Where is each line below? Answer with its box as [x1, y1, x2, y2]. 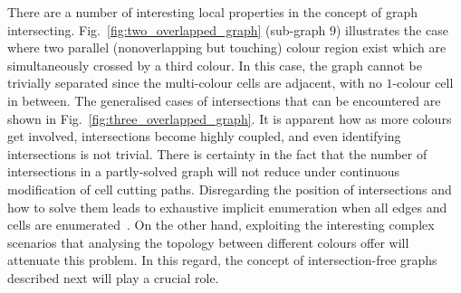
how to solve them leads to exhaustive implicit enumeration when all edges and [7, 197, 447, 216]
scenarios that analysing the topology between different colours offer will [7, 232, 409, 251]
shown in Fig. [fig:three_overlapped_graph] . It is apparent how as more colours [7, 109, 452, 128]
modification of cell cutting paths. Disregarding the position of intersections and [7, 179, 452, 198]
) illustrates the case [336, 20, 448, 39]
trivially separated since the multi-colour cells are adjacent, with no [7, 73, 382, 92]
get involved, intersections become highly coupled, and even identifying [7, 127, 401, 146]
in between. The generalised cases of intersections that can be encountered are [7, 90, 441, 109]
